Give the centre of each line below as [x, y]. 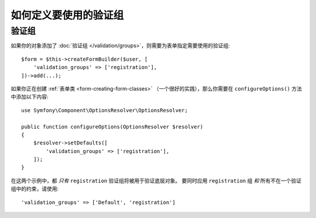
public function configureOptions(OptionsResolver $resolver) [112, 127]
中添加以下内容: [30, 97]
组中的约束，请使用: [35, 189]
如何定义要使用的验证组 [67, 15]
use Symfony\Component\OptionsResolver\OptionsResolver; [105, 110]
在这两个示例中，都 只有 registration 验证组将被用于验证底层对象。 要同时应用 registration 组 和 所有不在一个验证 [156, 181]
